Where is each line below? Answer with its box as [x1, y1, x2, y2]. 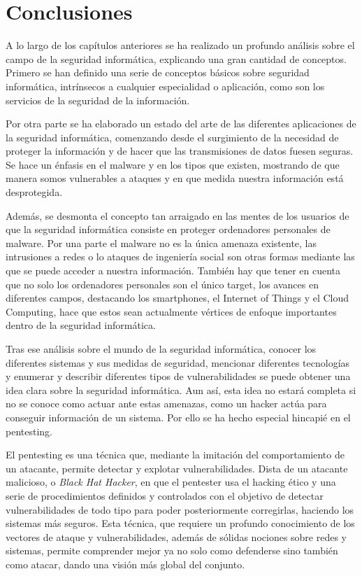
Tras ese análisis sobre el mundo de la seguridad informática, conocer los [6, 342, 317, 356]
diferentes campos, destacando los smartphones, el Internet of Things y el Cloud [6, 290, 349, 305]
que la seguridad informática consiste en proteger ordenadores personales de [6, 222, 331, 237]
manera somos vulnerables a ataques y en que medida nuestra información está [6, 171, 344, 185]
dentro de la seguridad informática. [6, 318, 156, 332]
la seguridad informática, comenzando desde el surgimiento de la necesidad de [6, 129, 339, 144]
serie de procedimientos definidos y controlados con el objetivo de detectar [6, 488, 324, 503]
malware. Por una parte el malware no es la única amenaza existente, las [6, 235, 317, 250]
